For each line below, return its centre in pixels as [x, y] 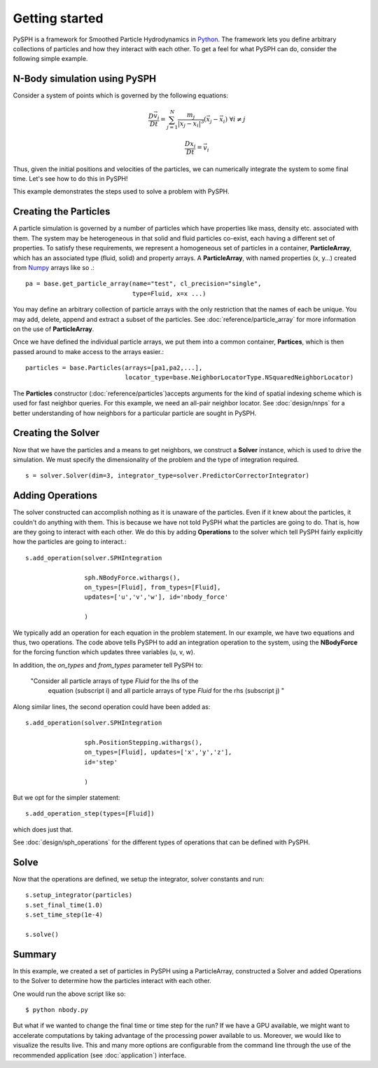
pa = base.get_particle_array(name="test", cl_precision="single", [143, 284]
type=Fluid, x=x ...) [169, 293]
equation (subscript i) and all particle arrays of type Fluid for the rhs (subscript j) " [166, 691]
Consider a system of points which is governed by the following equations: [121, 95]
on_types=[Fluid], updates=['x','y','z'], [158, 752]
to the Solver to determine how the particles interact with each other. [112, 981]
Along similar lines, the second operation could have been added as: [112, 707]
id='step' [101, 762]
